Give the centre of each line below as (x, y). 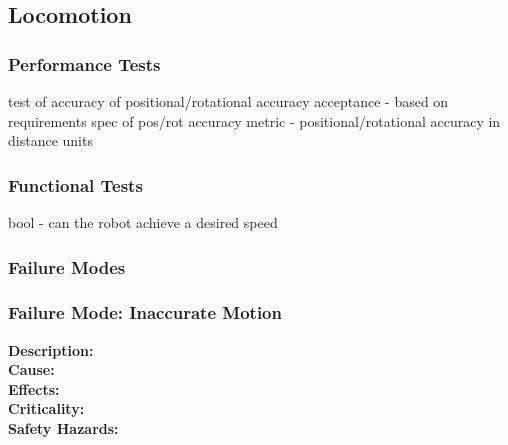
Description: (51, 349)
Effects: (34, 388)
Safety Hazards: (63, 428)
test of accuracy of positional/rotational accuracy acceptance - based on (228, 101)
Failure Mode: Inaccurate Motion (145, 312)
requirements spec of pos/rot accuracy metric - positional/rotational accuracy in (254, 120)
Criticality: (46, 408)
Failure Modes (67, 266)
